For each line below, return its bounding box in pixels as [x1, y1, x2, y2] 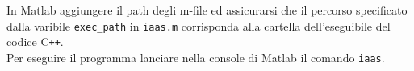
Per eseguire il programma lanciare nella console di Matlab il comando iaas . [6, 48, 385, 65]
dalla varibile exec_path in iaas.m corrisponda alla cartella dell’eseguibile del [6, 17, 391, 34]
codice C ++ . [6, 33, 64, 50]
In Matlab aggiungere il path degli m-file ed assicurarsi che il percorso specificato [6, 2, 408, 18]
